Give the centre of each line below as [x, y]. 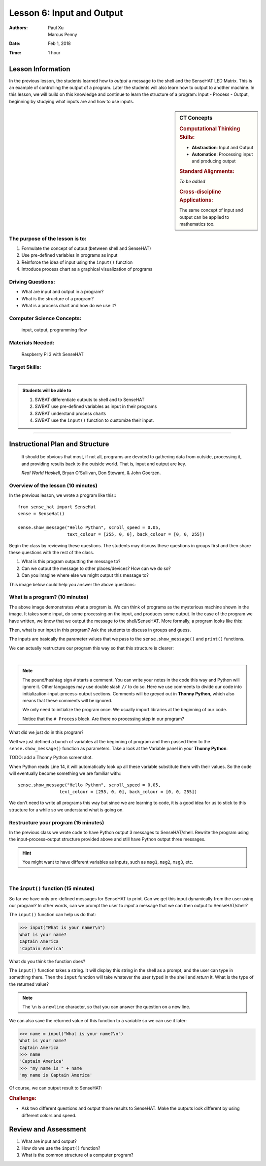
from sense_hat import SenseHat [57, 507]
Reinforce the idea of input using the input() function [77, 262]
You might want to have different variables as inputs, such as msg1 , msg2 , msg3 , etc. [108, 862]
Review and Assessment [48, 1129]
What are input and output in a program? [63, 292]
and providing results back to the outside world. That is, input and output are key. [104, 464]
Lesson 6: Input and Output [66, 13]
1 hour [54, 52]
